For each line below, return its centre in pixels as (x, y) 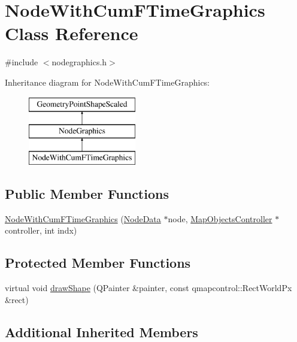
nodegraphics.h (79, 62)
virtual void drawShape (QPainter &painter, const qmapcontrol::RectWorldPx (148, 288)
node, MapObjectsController (220, 218)
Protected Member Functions (98, 263)
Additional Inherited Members (101, 332)
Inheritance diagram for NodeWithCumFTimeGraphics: (107, 82)
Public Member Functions (87, 193)
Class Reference (72, 33)
